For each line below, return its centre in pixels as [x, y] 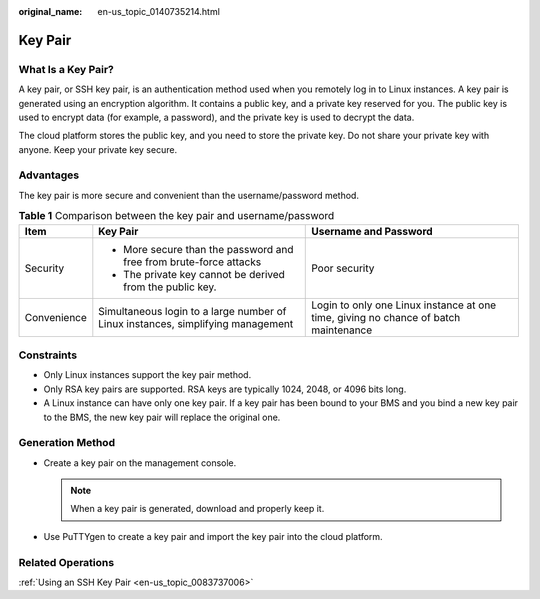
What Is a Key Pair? [66, 69]
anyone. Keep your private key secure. [98, 149]
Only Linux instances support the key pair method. [147, 375]
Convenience [55, 317]
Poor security [343, 268]
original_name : [50, 11]
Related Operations [66, 562]
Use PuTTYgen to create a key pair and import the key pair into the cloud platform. [213, 536]
